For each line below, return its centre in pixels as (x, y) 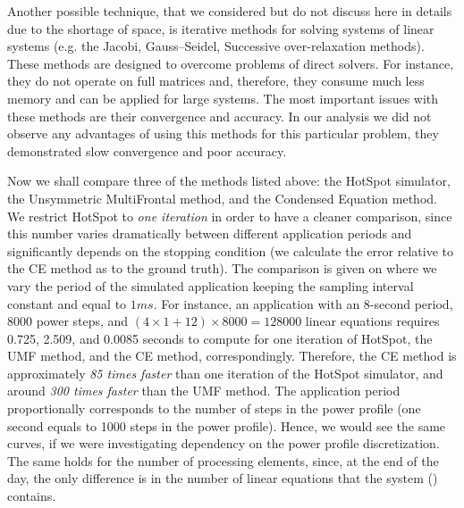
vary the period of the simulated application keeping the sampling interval (211, 285)
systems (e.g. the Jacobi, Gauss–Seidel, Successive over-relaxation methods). (216, 46)
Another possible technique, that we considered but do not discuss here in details (230, 11)
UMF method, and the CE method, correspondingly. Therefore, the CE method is (232, 356)
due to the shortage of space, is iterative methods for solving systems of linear (221, 28)
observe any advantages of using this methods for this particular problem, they (223, 133)
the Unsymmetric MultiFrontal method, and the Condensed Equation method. (222, 198)
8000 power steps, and (68, 321)
